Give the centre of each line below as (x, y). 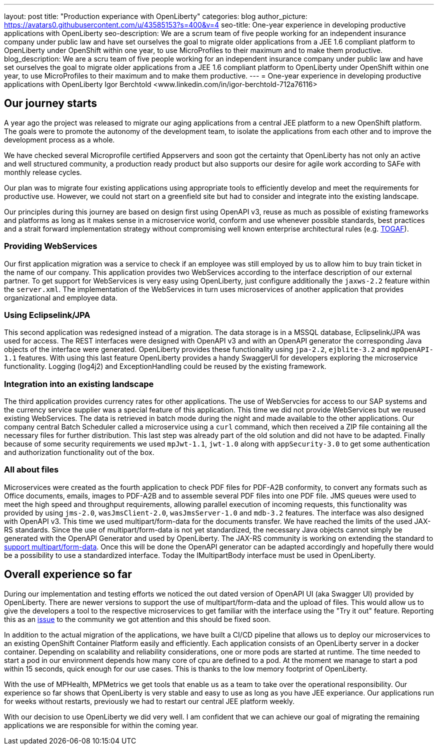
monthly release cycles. (43, 172)
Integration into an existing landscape (79, 384)
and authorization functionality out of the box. (79, 452)
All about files (31, 470)
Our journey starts (50, 103)
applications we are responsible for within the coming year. (101, 725)
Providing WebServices (51, 246)
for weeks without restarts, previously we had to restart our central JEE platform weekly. (149, 701)
